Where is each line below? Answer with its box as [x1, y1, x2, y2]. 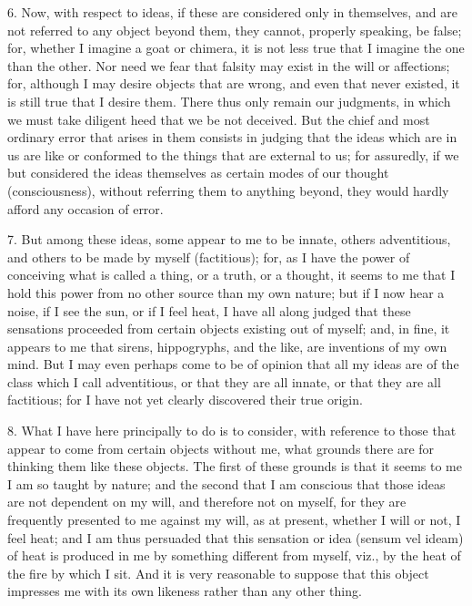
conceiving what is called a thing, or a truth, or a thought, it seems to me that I [7, 265, 456, 284]
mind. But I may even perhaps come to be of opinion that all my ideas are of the [7, 354, 459, 374]
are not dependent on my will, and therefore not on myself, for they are [7, 492, 407, 511]
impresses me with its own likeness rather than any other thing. [7, 581, 362, 601]
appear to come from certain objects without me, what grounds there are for [7, 438, 435, 457]
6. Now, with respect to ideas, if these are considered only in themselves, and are [7, 3, 457, 21]
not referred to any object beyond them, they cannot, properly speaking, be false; [7, 20, 462, 39]
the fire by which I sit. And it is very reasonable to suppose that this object [7, 563, 429, 582]
